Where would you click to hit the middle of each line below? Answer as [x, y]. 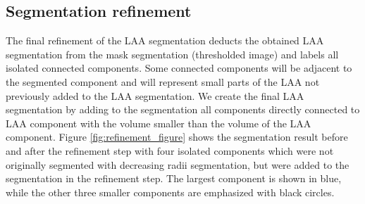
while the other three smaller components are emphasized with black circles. [170, 192]
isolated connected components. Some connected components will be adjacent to [179, 68]
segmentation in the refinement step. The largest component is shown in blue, [174, 178]
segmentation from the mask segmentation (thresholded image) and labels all [172, 54]
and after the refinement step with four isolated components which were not [170, 150]
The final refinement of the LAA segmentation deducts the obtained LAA [165, 40]
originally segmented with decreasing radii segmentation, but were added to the [178, 164]
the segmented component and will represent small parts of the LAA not [163, 81]
